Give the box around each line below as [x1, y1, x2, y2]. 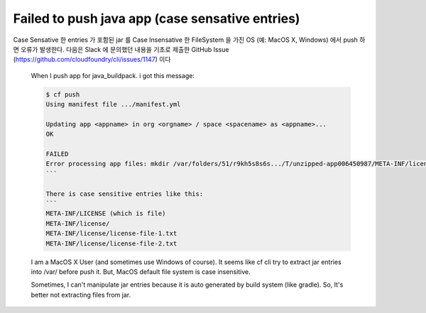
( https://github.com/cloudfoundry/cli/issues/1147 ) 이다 [13, 55, 171, 64]
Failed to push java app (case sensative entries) [13, 11, 300, 26]
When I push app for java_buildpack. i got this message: [31, 71, 195, 79]
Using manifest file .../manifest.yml [45, 100, 181, 109]
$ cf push [45, 90, 80, 99]
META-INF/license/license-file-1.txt [45, 229, 177, 238]
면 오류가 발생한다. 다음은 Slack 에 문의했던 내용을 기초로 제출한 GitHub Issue [13, 45, 229, 53]
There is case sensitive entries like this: [45, 190, 204, 198]
